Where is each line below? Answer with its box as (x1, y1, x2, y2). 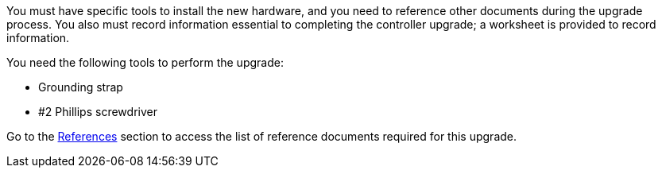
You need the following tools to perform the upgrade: (6, 56, 284, 69)
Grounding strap (38, 80, 123, 94)
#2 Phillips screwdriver (38, 105, 157, 118)
